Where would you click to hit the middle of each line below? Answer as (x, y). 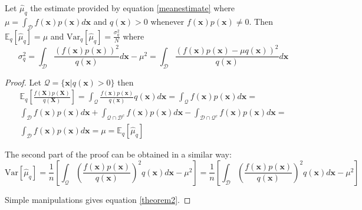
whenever (167, 21)
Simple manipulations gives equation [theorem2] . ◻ (98, 199)
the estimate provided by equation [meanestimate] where (133, 8)
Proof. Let (23, 82)
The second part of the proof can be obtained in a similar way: (118, 154)
